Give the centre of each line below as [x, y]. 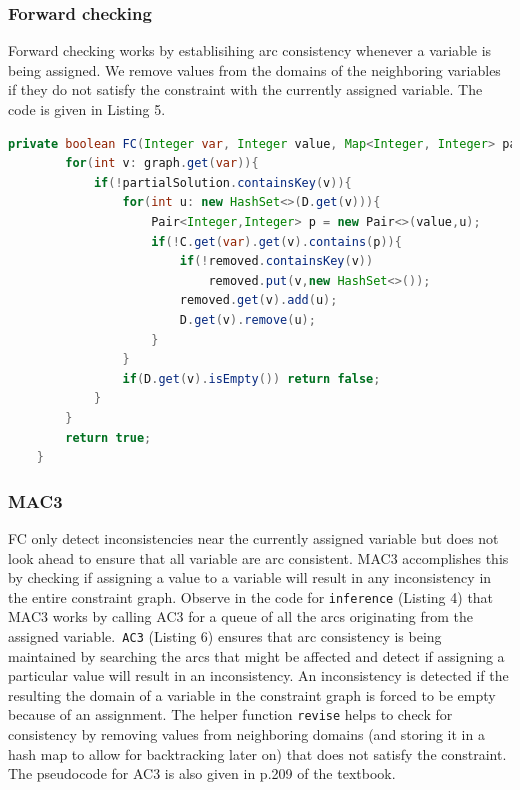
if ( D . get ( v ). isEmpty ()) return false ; [251, 378]
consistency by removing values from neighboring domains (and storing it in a [246, 734]
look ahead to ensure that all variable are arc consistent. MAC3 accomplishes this [258, 557]
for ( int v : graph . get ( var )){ [162, 163]
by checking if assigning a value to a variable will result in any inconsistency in [250, 577]
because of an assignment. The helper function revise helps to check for [230, 714]
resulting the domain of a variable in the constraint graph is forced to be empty [252, 694]
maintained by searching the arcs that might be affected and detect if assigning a [256, 655]
